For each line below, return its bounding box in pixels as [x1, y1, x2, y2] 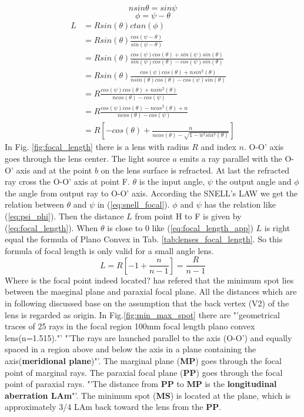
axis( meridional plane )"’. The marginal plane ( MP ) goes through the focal [5, 354, 282, 366]
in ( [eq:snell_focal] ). [97, 198, 170, 211]
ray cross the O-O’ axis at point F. [5, 175, 130, 188]
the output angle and [215, 175, 292, 188]
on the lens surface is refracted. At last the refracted [101, 164, 290, 176]
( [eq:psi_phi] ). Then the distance [5, 209, 124, 222]
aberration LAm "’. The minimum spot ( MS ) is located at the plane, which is [5, 389, 291, 401]
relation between [5, 198, 64, 211]
